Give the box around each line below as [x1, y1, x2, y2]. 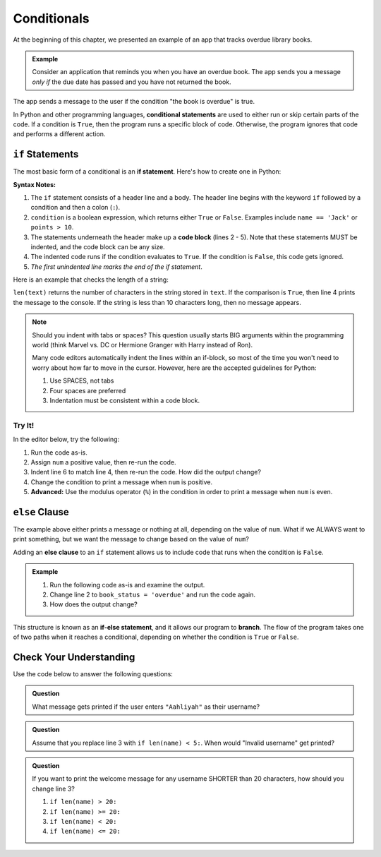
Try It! [13, 420, 35, 430]
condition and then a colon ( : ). [30, 203, 120, 212]
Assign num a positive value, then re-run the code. [30, 457, 176, 466]
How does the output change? [49, 600, 138, 609]
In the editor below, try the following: [13, 435, 120, 444]
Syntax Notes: [13, 180, 56, 188]
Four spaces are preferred [49, 386, 126, 395]
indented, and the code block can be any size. [30, 242, 165, 251]
